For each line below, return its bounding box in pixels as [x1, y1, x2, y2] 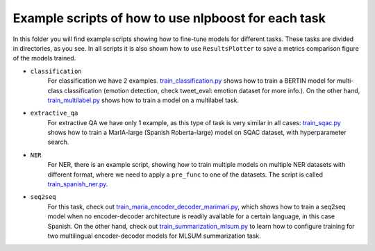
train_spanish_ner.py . [47, 180, 108, 188]
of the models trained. [12, 54, 76, 63]
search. [47, 138, 69, 146]
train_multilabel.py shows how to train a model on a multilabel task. [47, 96, 240, 104]
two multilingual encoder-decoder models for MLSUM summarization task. [47, 232, 261, 240]
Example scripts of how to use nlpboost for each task [12, 10, 326, 26]
